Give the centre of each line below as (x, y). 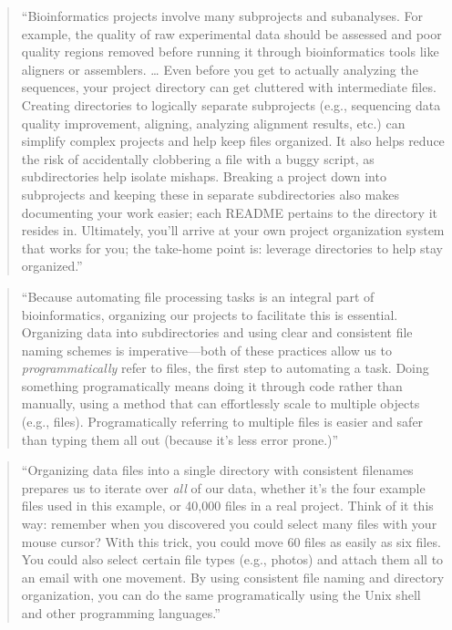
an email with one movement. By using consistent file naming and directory (233, 577)
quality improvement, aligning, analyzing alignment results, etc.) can (213, 123)
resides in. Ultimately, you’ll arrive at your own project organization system (233, 230)
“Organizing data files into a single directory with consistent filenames (217, 470)
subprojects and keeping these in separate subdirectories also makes (210, 194)
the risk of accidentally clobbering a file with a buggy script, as (198, 158)
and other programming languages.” (121, 613)
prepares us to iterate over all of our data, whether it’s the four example (223, 487)
